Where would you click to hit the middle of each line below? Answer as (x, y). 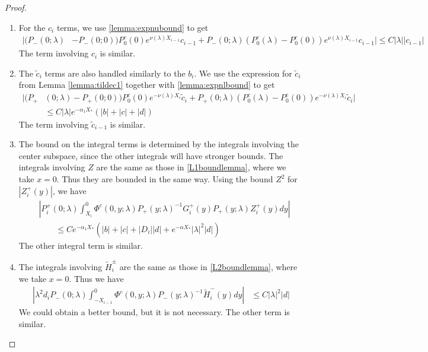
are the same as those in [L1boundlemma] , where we (191, 167)
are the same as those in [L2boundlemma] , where (208, 266)
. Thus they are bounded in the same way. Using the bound (165, 179)
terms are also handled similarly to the (115, 73)
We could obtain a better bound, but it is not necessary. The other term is (154, 312)
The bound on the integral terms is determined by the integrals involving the (159, 144)
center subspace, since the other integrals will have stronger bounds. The (151, 155)
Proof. (16, 7)
